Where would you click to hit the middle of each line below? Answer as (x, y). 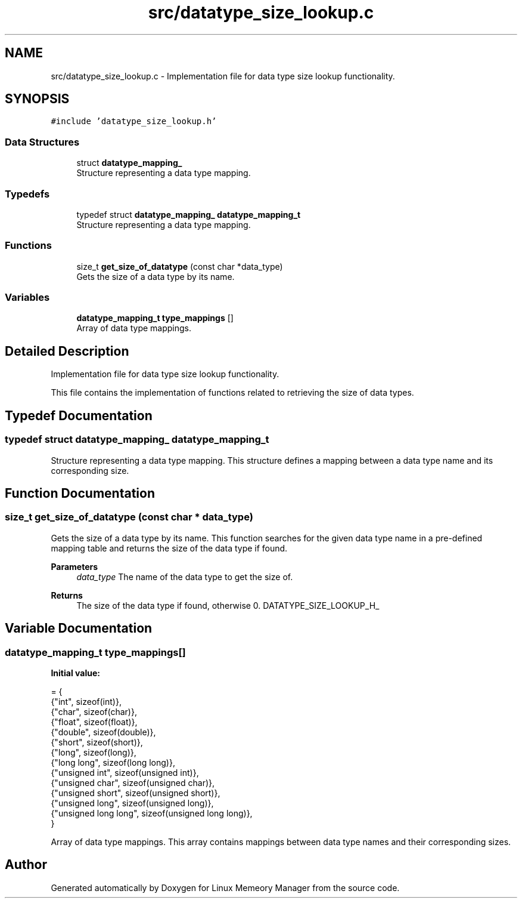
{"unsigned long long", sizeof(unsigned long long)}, (152, 813)
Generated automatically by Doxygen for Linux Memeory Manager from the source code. (225, 887)
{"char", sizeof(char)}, (94, 711)
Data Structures (42, 142)
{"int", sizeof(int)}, (86, 701)
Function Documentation (80, 493)
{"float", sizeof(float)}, (94, 722)
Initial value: (75, 673)
